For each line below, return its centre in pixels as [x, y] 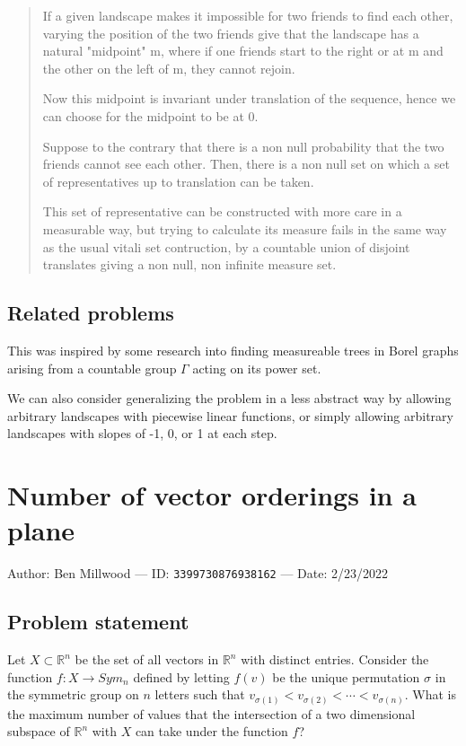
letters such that [200, 694]
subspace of [39, 731]
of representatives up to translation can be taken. [178, 181]
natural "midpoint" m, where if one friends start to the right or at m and [243, 51]
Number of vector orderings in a [212, 495]
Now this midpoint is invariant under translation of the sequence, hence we [249, 98]
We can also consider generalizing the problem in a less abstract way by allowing [229, 398]
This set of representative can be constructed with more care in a [222, 211]
